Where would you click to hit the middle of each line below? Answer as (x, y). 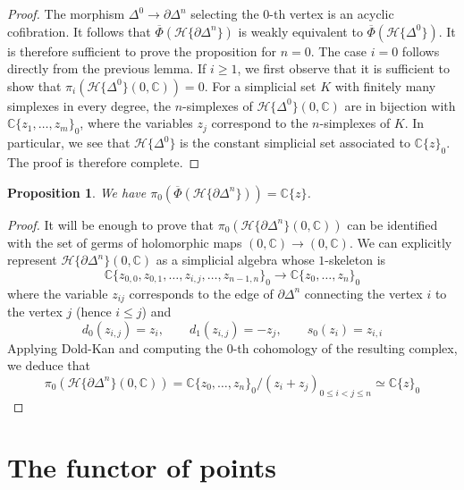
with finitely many (385, 85)
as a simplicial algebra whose (235, 260)
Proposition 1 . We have (77, 192)
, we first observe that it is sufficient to (343, 68)
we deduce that (49, 365)
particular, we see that (69, 143)
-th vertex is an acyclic (332, 13)
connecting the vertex (363, 293)
